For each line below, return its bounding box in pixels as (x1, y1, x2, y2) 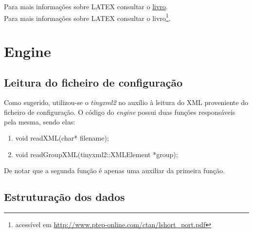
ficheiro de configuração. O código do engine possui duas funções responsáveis (4, 107, 235, 117)
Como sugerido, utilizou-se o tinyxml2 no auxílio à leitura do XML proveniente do (4, 97, 248, 108)
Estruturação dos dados (4, 189, 125, 204)
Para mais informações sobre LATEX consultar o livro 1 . (4, 11, 171, 23)
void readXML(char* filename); (15, 133, 109, 143)
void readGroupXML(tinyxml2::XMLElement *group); (15, 149, 178, 159)
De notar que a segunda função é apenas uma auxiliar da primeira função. (4, 165, 225, 176)
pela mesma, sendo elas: (4, 116, 75, 126)
